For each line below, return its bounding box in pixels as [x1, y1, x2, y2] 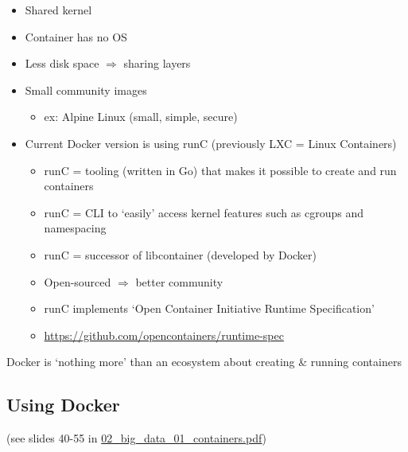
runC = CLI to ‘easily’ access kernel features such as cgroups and [44, 204, 363, 220]
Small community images [25, 81, 147, 98]
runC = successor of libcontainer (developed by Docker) [44, 246, 317, 263]
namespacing [44, 220, 107, 236]
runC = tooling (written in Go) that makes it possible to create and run [44, 162, 397, 178]
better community [135, 273, 223, 290]
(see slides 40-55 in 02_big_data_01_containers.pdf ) [6, 430, 267, 446]
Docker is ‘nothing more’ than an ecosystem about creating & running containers [6, 353, 402, 370]
